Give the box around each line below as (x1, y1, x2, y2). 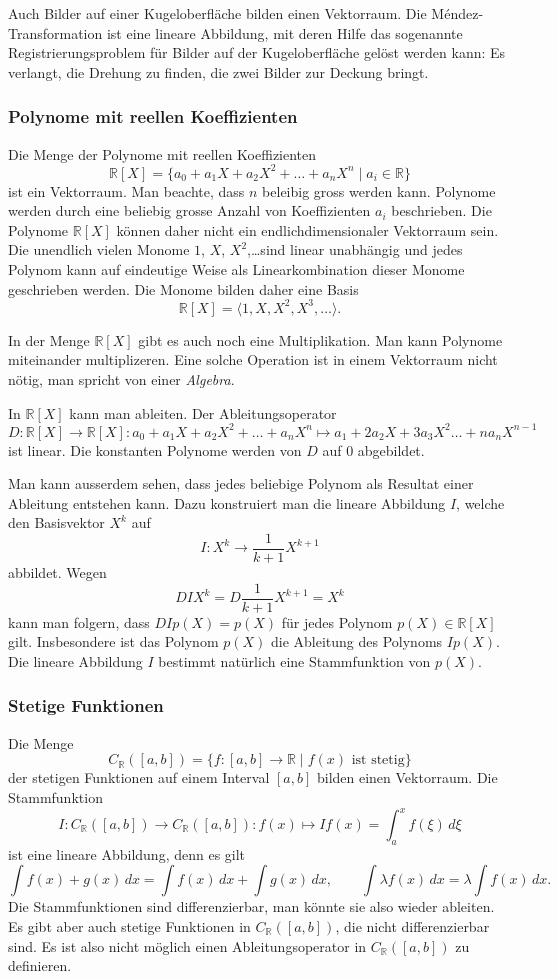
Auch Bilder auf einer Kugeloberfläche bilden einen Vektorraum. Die (8, 3, 427, 23)
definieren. (8, 955, 72, 976)
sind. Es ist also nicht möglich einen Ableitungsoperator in (8, 935, 367, 956)
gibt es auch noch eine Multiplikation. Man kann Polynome (138, 329, 503, 350)
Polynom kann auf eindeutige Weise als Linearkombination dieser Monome (8, 259, 465, 280)
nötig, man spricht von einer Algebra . (8, 368, 235, 389)
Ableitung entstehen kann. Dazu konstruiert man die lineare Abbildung (8, 492, 446, 513)
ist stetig (351, 753, 405, 768)
